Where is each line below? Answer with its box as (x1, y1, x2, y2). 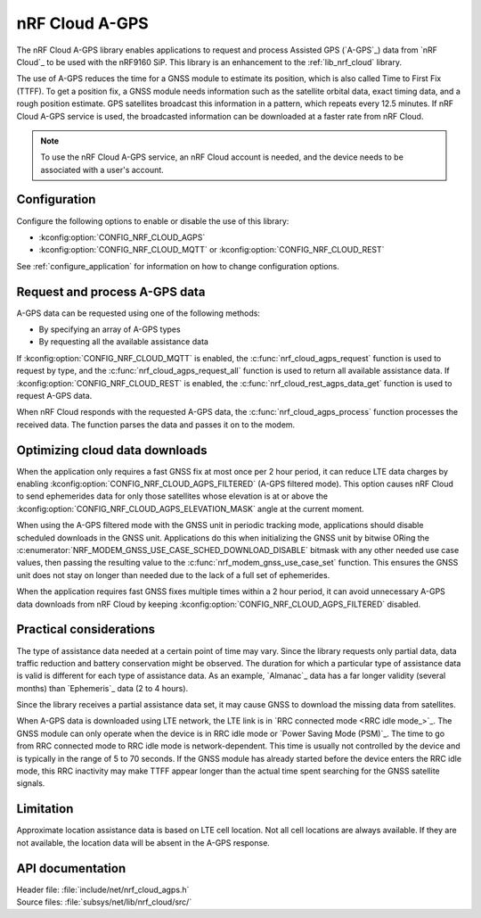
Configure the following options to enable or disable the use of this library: (16, 215, 289, 227)
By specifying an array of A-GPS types (38, 324, 182, 335)
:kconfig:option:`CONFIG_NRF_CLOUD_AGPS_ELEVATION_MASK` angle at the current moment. (16, 503, 364, 514)
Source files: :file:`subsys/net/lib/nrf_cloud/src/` (16, 897, 192, 907)
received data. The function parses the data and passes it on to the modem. (16, 419, 296, 430)
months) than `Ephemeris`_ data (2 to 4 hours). (16, 682, 189, 693)
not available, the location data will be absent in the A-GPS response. (16, 837, 271, 848)
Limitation (16, 801, 74, 816)
